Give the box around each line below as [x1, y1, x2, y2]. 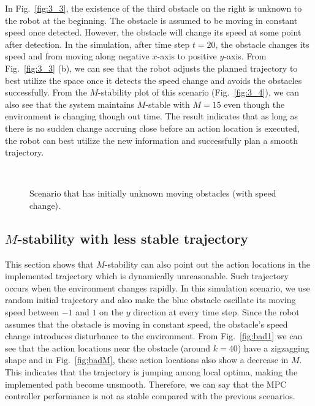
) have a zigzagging [237, 341, 309, 354]
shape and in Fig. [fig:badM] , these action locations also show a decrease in [5, 353, 289, 366]
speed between [5, 306, 59, 318]
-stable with [145, 97, 190, 110]
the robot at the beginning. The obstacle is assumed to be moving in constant [5, 13, 298, 26]
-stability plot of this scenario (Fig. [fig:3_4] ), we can [98, 86, 300, 99]
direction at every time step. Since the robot [133, 306, 300, 318]
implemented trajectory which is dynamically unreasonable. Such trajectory [5, 269, 289, 282]
